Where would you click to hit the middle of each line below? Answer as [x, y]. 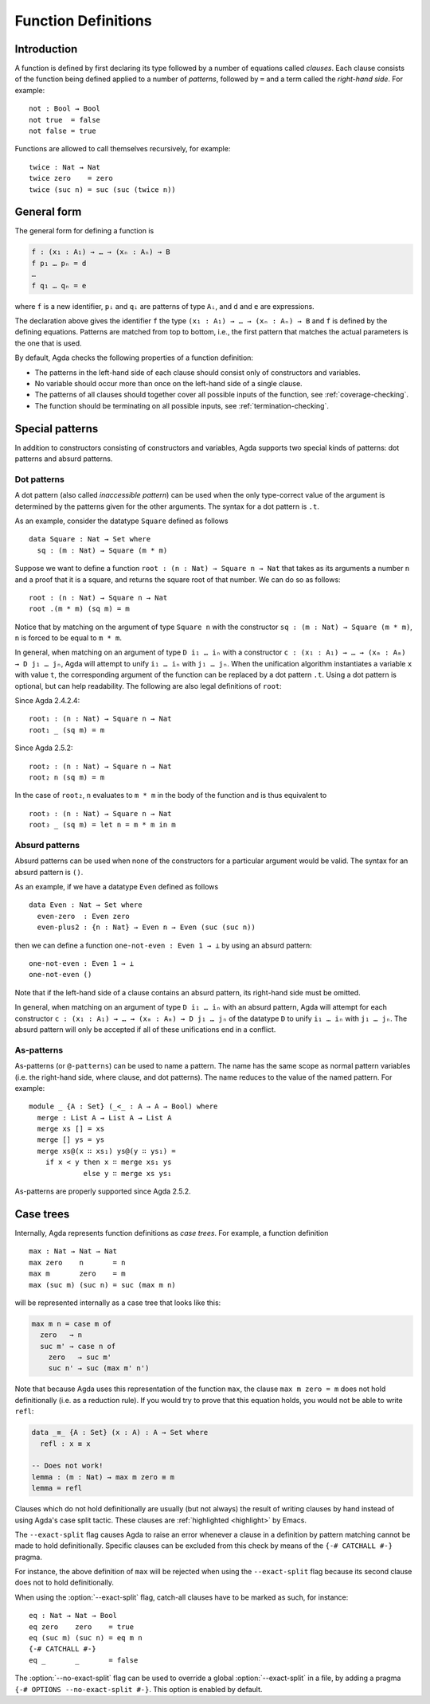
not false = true [63, 131]
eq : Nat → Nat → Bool [73, 1616]
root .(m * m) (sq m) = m [80, 609]
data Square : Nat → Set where [90, 539]
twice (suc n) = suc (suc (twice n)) [103, 190]
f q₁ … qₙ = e [59, 285]
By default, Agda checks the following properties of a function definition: [134, 358]
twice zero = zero [71, 178]
